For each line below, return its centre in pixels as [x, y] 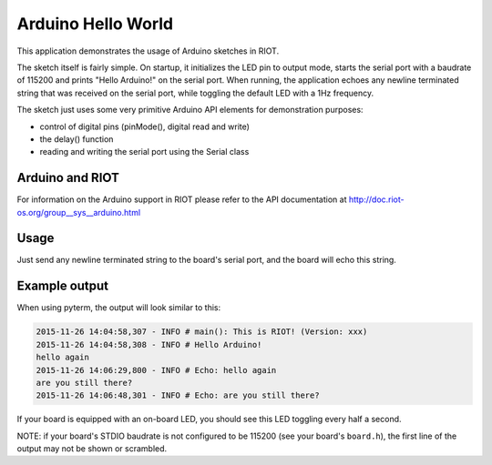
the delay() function [77, 139]
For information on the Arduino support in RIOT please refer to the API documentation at [182, 199]
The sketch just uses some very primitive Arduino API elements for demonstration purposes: [190, 110]
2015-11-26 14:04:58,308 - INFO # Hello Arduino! [149, 344]
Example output [63, 286]
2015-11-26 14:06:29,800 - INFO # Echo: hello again [156, 370]
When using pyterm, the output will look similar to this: [119, 308]
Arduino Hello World [95, 24]
